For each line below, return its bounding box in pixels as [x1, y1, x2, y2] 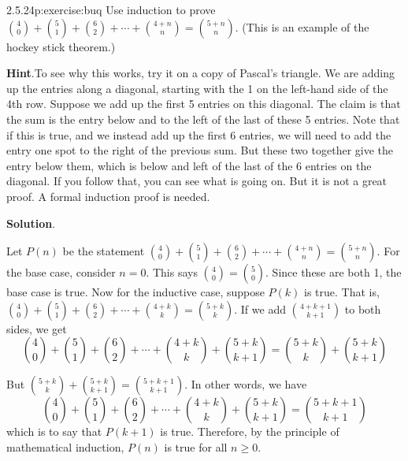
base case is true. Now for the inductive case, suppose [6, 284, 265, 300]
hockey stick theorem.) [6, 38, 116, 54]
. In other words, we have [184, 376, 307, 392]
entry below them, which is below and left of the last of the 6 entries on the [6, 157, 372, 173]
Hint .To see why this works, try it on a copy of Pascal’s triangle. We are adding [6, 65, 395, 81]
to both [344, 300, 381, 317]
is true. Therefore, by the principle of [160, 423, 339, 440]
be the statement [62, 243, 145, 259]
